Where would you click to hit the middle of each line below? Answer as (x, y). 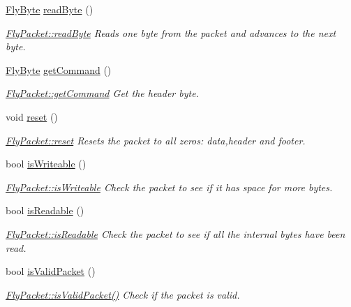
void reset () (32, 116)
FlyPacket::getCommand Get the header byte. (102, 93)
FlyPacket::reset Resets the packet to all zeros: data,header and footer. (156, 140)
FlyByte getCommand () (59, 69)
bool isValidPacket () (51, 271)
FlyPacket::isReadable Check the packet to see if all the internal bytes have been (175, 233)
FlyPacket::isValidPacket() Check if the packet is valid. (123, 294)
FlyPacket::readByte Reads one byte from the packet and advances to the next (171, 32)
